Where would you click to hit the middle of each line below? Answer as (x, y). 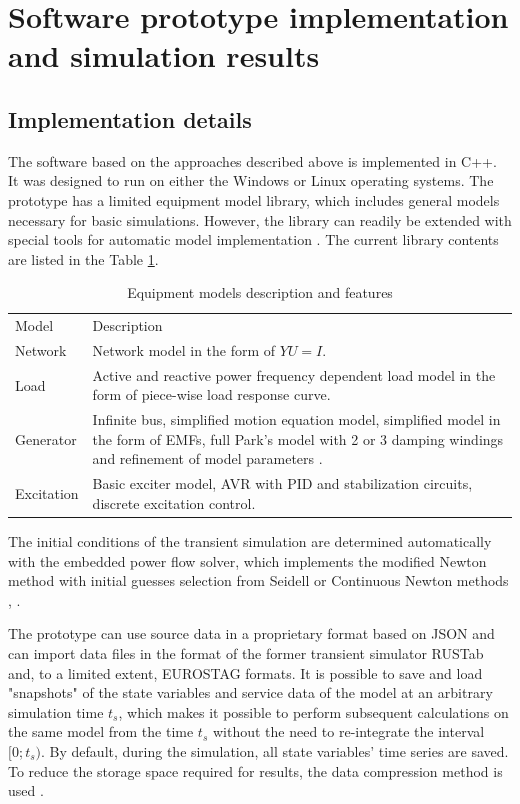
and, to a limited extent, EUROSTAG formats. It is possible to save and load (245, 672)
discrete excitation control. (174, 502)
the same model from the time (101, 731)
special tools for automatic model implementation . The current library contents (253, 239)
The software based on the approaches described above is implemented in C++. (252, 160)
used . (26, 790)
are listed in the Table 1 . (83, 258)
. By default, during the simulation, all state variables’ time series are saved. (275, 750)
